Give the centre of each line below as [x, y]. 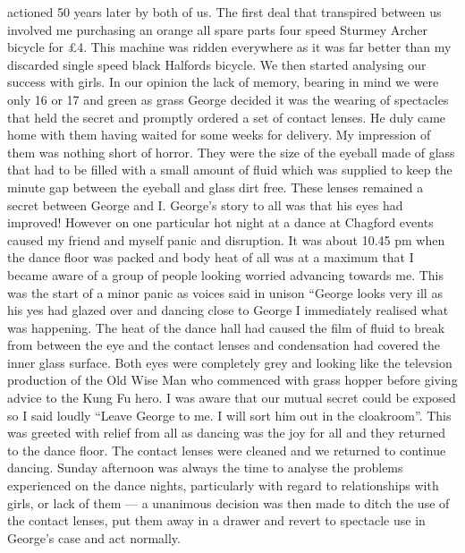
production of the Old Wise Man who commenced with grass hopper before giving [232, 380]
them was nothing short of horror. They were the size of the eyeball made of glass [231, 152]
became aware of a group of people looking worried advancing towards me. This [225, 274]
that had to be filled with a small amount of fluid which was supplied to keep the [230, 170]
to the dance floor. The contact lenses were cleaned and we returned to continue [227, 450]
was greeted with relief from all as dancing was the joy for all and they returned [227, 433]
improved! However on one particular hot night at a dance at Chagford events [220, 222]
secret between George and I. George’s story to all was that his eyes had [205, 204]
